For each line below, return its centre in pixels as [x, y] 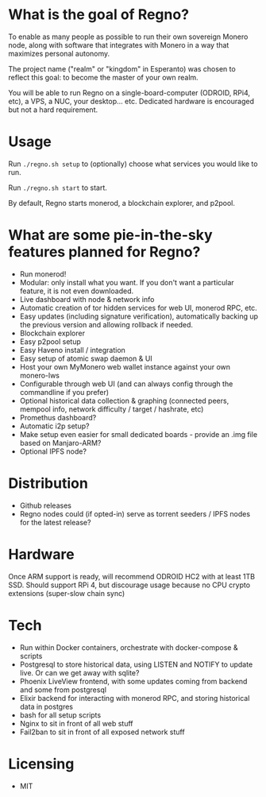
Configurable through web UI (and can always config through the [126, 384]
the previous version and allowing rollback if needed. [106, 324]
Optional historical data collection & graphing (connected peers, [124, 400]
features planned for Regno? [104, 252]
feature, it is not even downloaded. [76, 291]
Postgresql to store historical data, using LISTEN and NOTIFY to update [136, 664]
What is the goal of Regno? [98, 15]
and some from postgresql [63, 690]
